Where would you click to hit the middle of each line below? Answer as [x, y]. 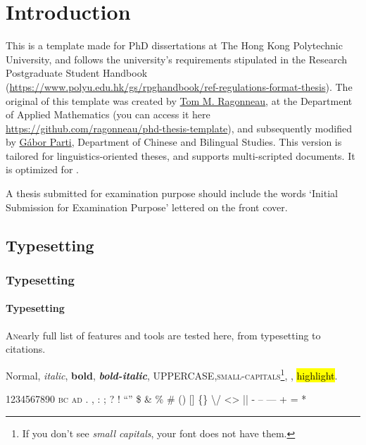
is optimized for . [42, 169]
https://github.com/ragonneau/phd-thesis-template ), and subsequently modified [179, 128]
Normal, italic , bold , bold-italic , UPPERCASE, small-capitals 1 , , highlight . [172, 374]
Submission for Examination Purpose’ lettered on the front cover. [147, 207]
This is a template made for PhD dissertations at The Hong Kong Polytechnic [174, 45]
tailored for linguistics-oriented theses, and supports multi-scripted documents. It [181, 155]
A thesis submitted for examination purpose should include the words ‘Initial [172, 193]
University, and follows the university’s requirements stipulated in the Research [177, 59]
